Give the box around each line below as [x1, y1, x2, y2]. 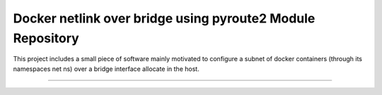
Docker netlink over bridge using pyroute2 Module [13, 11, 316, 26]
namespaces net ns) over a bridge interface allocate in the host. [13, 64, 199, 73]
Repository [13, 30, 79, 46]
